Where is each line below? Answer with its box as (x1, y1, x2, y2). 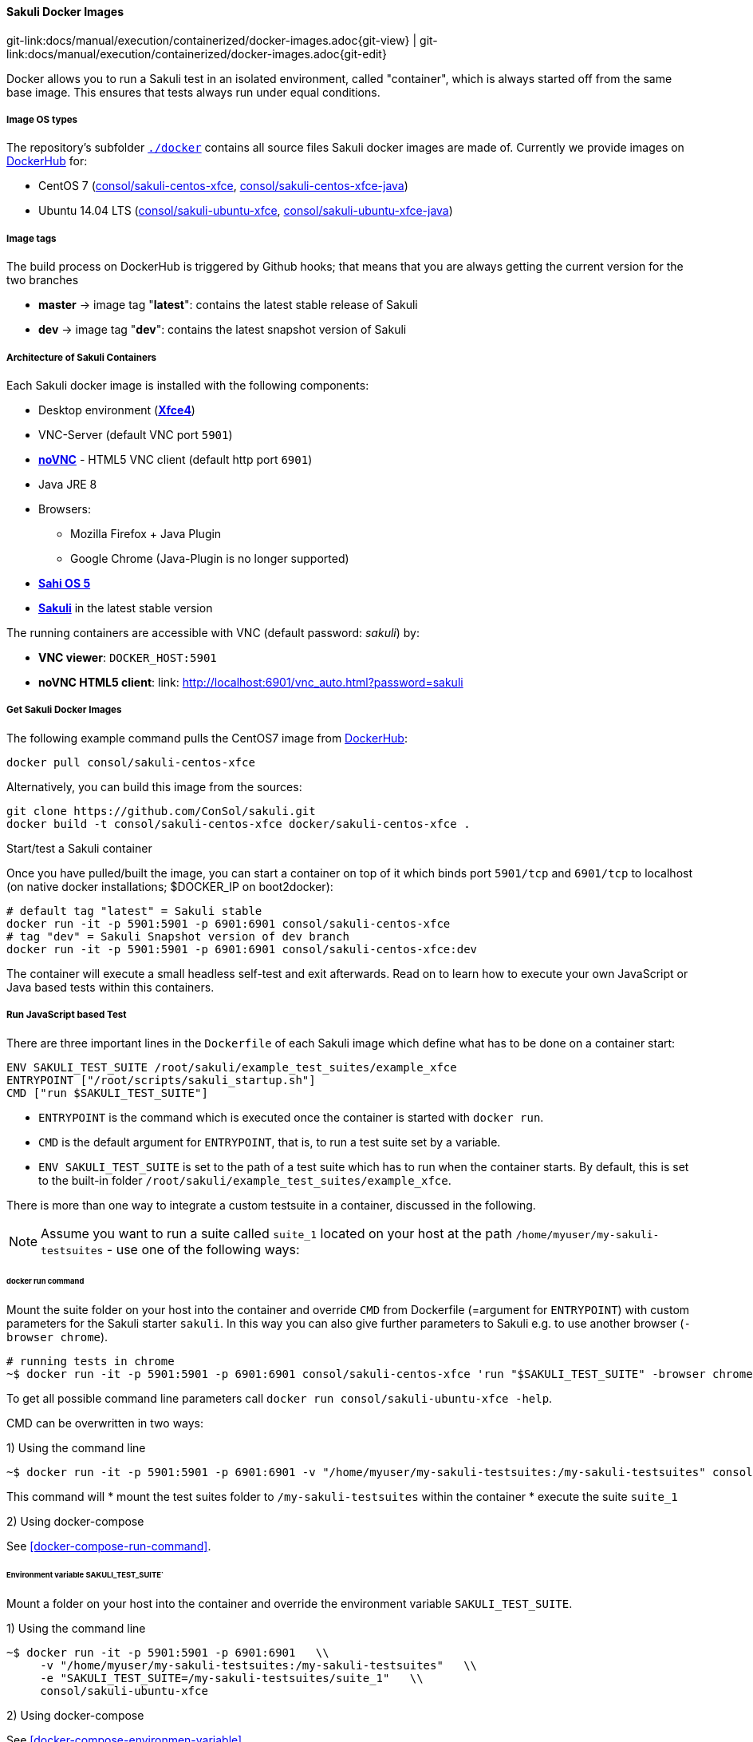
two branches (6, 273, 79, 287)
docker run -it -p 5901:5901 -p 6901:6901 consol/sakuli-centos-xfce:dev (6, 942, 478, 956)
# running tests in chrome (6, 1355, 175, 1368)
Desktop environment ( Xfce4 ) (38, 402, 195, 417)
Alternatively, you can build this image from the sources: (6, 779, 302, 794)
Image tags (6, 232, 57, 244)
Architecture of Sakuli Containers (6, 351, 157, 363)
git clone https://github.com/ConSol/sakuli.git (6, 804, 316, 818)
